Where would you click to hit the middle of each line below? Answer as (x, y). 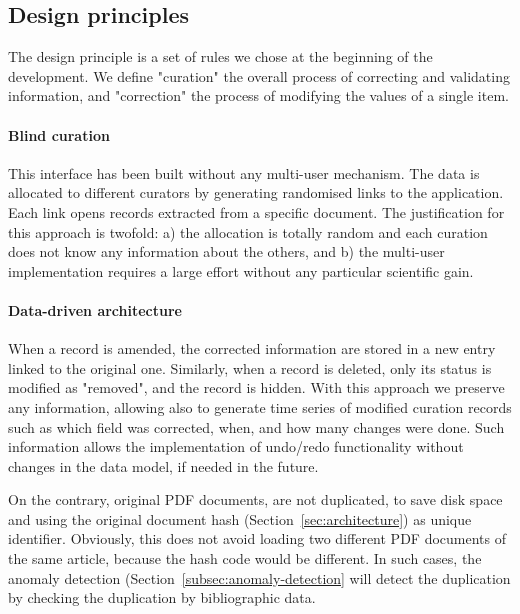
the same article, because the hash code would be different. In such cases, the (245, 558)
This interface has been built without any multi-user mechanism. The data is (244, 172)
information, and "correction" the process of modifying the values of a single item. (258, 95)
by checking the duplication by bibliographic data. (162, 597)
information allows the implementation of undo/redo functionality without (236, 446)
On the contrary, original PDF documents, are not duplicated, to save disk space (255, 499)
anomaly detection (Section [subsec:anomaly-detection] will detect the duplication (259, 577)
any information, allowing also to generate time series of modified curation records (260, 406)
